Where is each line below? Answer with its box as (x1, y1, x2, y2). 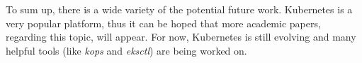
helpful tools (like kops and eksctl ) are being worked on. (6, 43, 247, 57)
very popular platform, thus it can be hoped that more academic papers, (6, 15, 321, 30)
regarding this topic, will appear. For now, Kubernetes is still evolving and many (6, 29, 356, 44)
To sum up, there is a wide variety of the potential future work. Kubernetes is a (6, 2, 353, 16)
